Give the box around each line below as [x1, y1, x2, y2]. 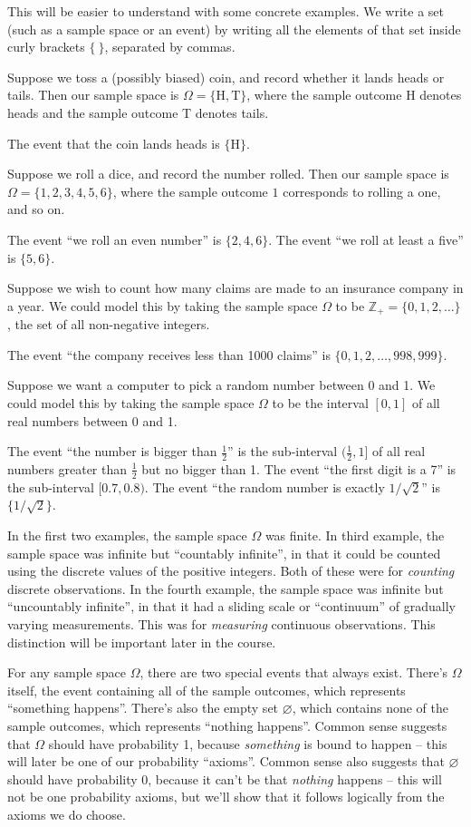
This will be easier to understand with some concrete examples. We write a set [7, 2, 444, 20]
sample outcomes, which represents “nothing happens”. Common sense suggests [7, 715, 447, 735]
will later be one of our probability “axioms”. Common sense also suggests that [7, 752, 445, 771]
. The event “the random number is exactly [144, 477, 385, 496]
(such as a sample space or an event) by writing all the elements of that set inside [7, 19, 461, 38]
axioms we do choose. [7, 804, 126, 823]
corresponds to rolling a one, [283, 181, 441, 200]
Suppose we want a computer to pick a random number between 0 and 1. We [7, 375, 436, 394]
